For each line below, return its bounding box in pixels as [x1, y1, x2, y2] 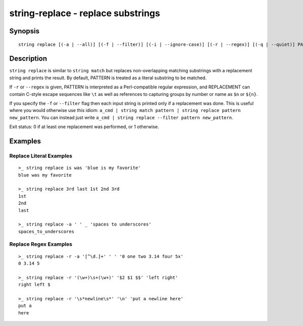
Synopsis [9, 27, 40, 35]
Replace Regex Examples [9, 241, 73, 248]
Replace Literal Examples [9, 152, 73, 159]
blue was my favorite [18, 172, 72, 178]
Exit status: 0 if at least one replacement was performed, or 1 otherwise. [9, 124, 159, 130]
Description [9, 55, 47, 63]
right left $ [18, 282, 50, 288]
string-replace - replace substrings [9, 8, 160, 19]
